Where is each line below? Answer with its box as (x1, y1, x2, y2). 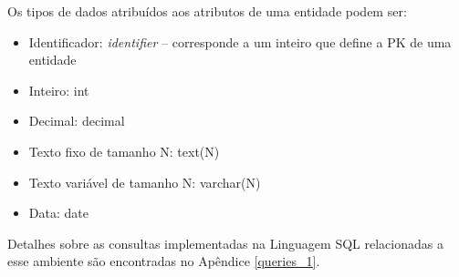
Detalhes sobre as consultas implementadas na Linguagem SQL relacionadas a (7, 233, 443, 252)
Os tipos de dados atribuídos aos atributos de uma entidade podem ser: (7, 2, 407, 20)
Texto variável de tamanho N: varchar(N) (28, 172, 261, 191)
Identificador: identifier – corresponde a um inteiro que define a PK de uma (28, 32, 452, 51)
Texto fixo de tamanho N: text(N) (28, 141, 220, 160)
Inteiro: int (28, 80, 89, 99)
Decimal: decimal (28, 111, 125, 130)
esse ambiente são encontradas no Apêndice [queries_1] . (7, 251, 320, 271)
